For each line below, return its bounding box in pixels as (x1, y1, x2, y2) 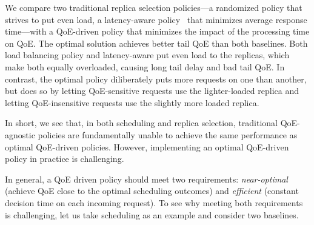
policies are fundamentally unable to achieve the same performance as (38, 128, 298, 141)
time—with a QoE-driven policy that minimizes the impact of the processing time (5, 25, 310, 38)
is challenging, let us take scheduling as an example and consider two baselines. (5, 208, 299, 221)
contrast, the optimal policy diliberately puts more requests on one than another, (5, 72, 307, 85)
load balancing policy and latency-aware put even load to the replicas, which (5, 49, 290, 61)
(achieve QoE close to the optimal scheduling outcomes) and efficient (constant (5, 184, 299, 197)
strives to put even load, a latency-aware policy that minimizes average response (5, 13, 307, 25)
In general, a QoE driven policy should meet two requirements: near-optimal (5, 172, 288, 185)
